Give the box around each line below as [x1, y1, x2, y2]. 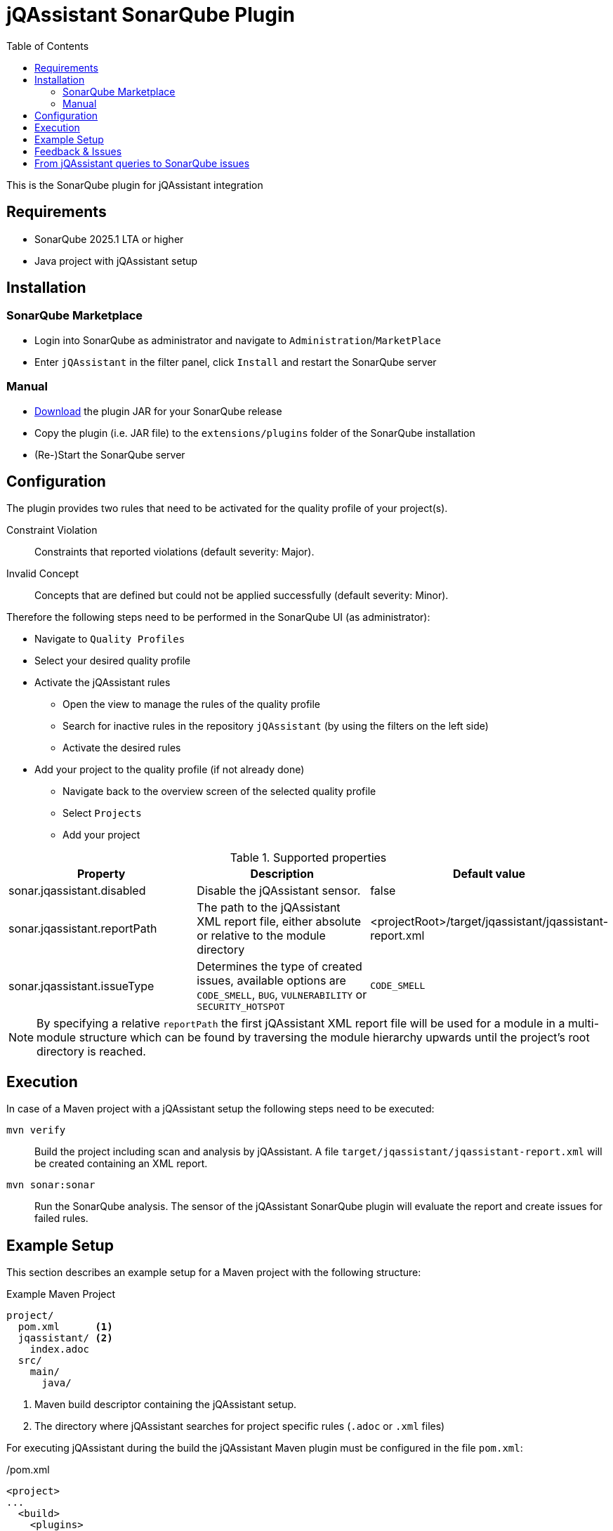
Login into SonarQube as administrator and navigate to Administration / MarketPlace [34, 334, 441, 346]
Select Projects [62, 807, 142, 820]
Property [77, 867, 126, 881]
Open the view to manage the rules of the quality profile [62, 698, 321, 711]
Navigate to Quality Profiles [34, 633, 185, 645]
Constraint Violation [6, 524, 98, 537]
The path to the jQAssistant [197, 900, 341, 915]
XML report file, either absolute [197, 914, 362, 929]
